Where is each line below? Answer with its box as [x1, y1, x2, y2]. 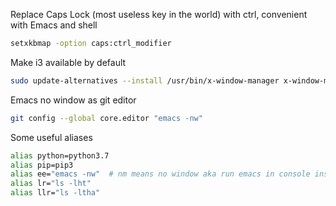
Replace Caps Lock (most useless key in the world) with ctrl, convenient [10, 9, 308, 20]
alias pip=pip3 [10, 160, 74, 170]
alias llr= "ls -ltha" [10, 188, 101, 198]
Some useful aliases [10, 131, 93, 143]
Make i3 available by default [10, 56, 127, 68]
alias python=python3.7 [10, 150, 110, 161]
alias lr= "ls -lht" [10, 179, 92, 189]
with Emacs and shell [10, 19, 98, 31]
